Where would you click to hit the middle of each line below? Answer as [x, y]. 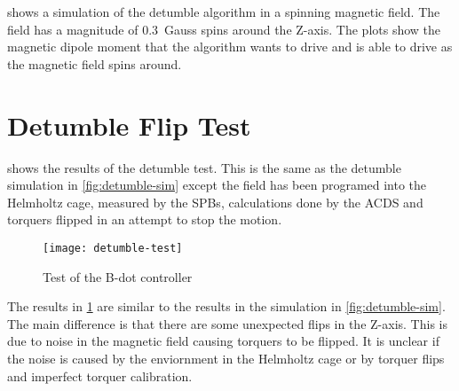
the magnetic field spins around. [95, 63]
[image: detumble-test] [113, 248]
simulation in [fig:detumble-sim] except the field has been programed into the [217, 185]
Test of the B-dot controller [118, 276]
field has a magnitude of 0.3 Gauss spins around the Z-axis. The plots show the [224, 29]
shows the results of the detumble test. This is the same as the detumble [204, 167]
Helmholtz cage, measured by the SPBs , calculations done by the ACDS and [215, 202]
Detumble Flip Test [129, 125]
